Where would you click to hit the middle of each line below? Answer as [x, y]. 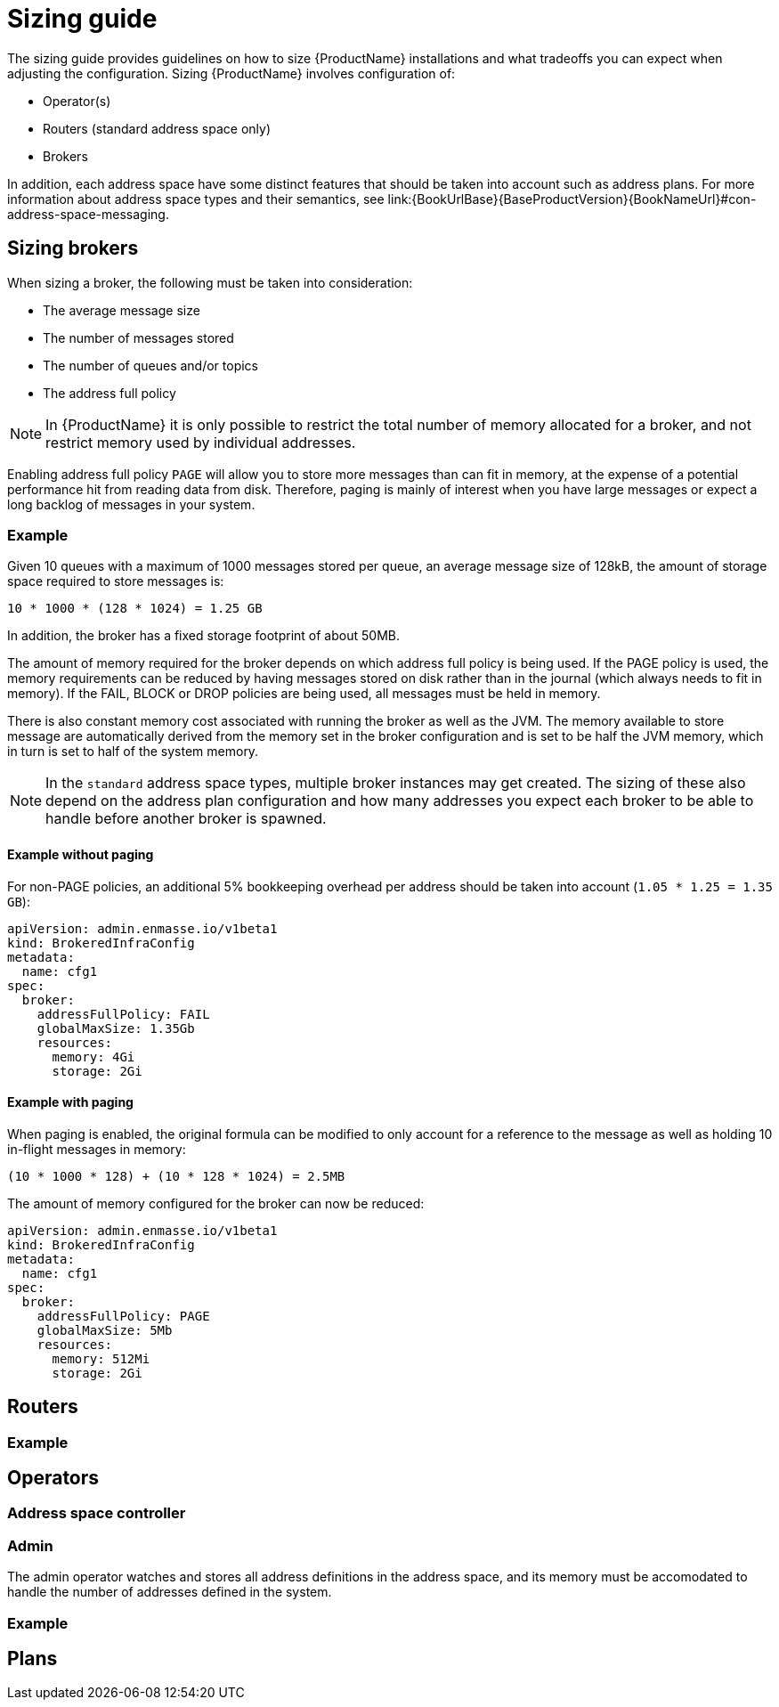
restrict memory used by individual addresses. [201, 442]
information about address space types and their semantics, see [196, 199]
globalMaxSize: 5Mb [105, 1330]
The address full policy [110, 393]
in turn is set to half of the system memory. [133, 752]
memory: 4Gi [93, 1057]
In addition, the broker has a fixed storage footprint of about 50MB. [203, 636]
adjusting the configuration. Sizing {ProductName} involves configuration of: [231, 73]
